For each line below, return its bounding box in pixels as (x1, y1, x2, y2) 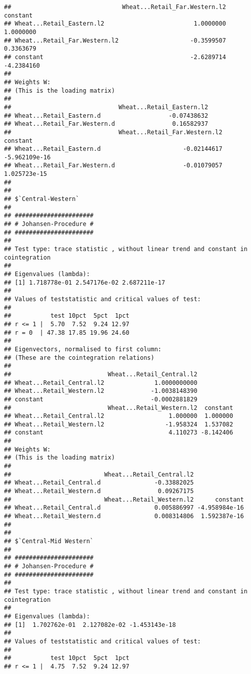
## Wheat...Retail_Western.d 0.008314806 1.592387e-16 (4, 513, 244, 520)
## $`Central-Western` (4, 195, 79, 203)
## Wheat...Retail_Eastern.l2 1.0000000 (4, 20, 226, 28)
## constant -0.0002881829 (4, 395, 197, 403)
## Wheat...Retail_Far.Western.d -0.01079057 (4, 162, 222, 169)
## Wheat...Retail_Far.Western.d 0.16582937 (4, 120, 208, 128)
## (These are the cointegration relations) (4, 354, 154, 361)
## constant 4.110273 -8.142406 (4, 429, 233, 436)
